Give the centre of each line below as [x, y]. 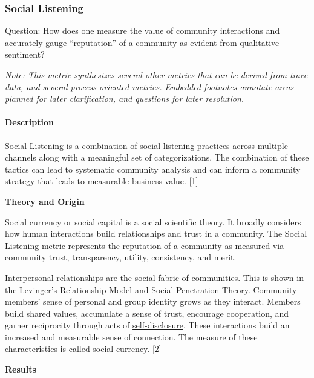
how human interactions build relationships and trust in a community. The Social [156, 234]
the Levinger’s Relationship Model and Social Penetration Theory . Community [151, 289]
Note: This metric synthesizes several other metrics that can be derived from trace [156, 75]
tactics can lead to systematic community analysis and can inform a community [153, 169]
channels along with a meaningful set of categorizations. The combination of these [157, 157]
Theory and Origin [45, 201]
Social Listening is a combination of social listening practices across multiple [146, 145]
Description [30, 122]
